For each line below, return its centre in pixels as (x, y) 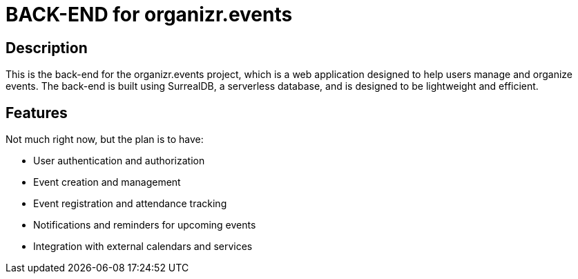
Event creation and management (107, 182)
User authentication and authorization (119, 161)
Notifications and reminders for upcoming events (145, 225)
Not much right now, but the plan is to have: (105, 139)
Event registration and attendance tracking (130, 204)
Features (37, 113)
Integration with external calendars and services (143, 247)
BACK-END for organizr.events (149, 15)
